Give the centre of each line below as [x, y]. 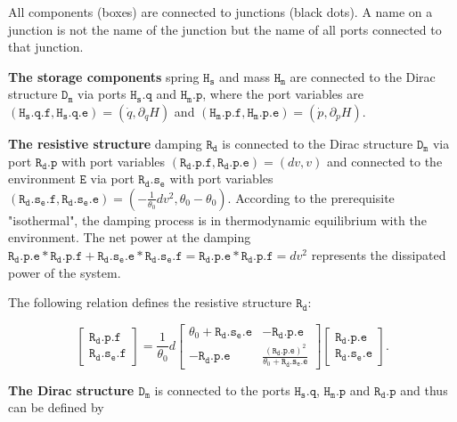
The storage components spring [104, 76]
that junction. [46, 47]
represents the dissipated [379, 254]
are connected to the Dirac [363, 76]
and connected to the [384, 161]
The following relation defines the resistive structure [150, 302]
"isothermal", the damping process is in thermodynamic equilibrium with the [217, 219]
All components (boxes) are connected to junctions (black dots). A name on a [220, 12]
